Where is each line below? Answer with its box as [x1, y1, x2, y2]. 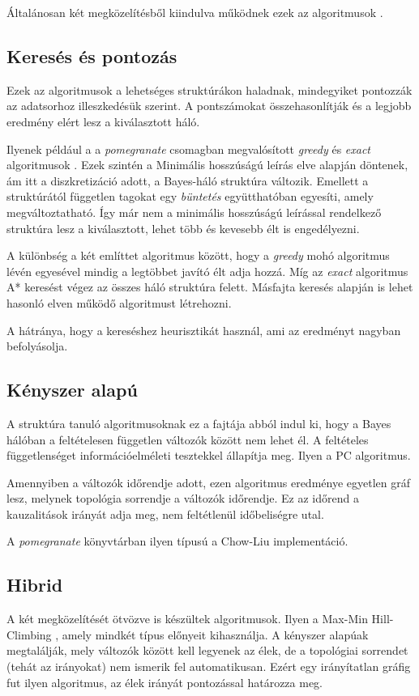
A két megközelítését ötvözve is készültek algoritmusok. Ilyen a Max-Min [6, 610, 368, 627]
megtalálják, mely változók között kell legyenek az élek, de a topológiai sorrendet [6, 642, 408, 659]
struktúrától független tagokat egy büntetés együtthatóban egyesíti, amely [6, 188, 374, 205]
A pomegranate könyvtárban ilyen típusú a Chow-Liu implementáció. [6, 533, 348, 550]
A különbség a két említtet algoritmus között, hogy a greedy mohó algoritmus [6, 247, 390, 264]
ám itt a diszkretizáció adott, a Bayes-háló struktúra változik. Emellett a [6, 172, 369, 189]
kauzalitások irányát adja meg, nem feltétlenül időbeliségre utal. [6, 505, 324, 522]
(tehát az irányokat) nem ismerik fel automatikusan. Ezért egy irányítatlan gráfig [6, 658, 411, 675]
